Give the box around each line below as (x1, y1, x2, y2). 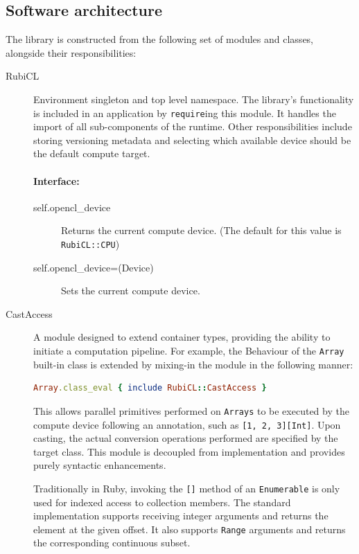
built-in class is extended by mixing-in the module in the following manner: (33, 357, 353, 371)
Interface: (33, 173, 80, 188)
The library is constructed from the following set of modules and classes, (6, 32, 314, 46)
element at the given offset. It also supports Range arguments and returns (33, 521, 346, 536)
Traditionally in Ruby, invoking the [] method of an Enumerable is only (33, 481, 340, 495)
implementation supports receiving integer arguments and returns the (33, 508, 329, 523)
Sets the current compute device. (61, 283, 200, 298)
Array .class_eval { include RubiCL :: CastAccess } (33, 383, 267, 393)
